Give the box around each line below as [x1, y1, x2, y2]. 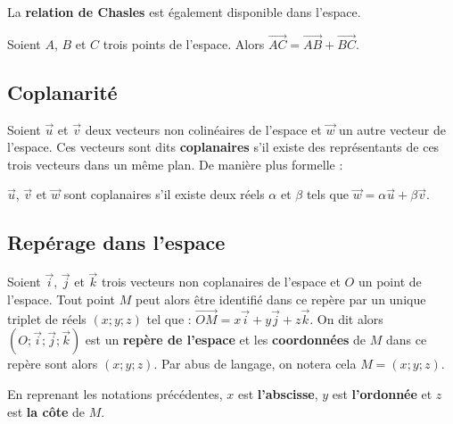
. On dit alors [309, 309, 383, 328]
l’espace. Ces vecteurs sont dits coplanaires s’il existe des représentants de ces [7, 137, 440, 156]
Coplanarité [7, 78, 118, 105]
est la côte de [7, 402, 86, 420]
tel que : [146, 309, 192, 328]
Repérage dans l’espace [7, 229, 226, 256]
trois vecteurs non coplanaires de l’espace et [101, 272, 341, 291]
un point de [358, 272, 422, 291]
